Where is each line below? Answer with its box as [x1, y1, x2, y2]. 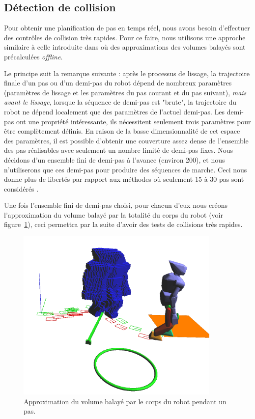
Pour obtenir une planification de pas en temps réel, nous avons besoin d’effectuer [4, 23, 250, 33]
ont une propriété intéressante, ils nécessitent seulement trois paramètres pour [16, 116, 251, 126]
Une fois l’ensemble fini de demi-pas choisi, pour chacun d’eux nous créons [4, 200, 228, 210]
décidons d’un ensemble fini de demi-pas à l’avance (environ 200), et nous [4, 154, 225, 165]
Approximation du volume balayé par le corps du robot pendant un [24, 396, 227, 406]
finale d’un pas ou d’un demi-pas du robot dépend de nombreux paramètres [4, 78, 232, 88]
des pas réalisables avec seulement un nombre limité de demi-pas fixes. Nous [4, 145, 233, 155]
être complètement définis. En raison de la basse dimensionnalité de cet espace [4, 126, 240, 136]
